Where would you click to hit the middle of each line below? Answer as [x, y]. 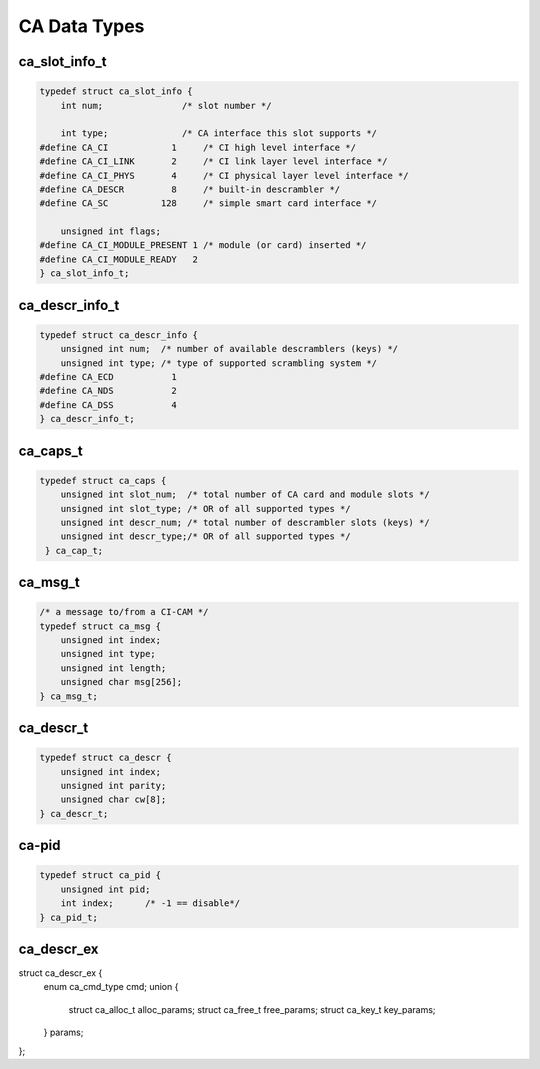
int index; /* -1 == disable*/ [150, 903]
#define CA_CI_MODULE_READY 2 [119, 259]
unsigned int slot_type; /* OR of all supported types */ [205, 508]
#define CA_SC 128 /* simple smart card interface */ [208, 203]
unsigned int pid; [105, 889]
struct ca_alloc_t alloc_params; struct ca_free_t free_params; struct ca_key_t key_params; [252, 1009]
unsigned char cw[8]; [113, 799]
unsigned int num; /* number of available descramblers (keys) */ [229, 349]
